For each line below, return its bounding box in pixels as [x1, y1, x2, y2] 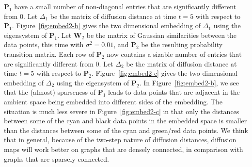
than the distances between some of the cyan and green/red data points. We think [4, 125, 248, 135]
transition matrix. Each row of [4, 49, 94, 59]
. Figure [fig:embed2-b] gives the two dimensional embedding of [12, 20, 201, 31]
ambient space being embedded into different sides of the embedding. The [4, 96, 222, 106]
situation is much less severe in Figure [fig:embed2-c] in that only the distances [4, 106, 239, 116]
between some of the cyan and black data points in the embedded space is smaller [4, 116, 247, 126]
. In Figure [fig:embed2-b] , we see [139, 77, 239, 87]
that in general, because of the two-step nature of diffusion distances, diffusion [4, 134, 236, 145]
